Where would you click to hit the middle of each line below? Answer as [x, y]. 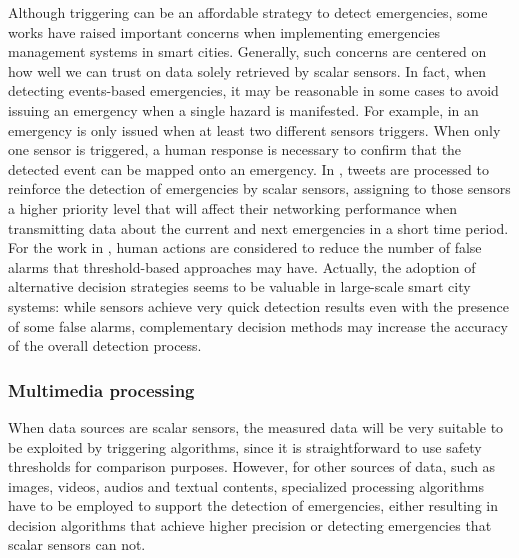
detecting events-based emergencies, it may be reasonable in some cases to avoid [253, 90]
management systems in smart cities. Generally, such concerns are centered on [247, 51]
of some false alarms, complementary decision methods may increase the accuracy [258, 325]
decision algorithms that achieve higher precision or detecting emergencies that [250, 524]
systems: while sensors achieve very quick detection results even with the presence [258, 305]
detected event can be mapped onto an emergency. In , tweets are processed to [248, 168]
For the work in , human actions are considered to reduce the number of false [245, 247]
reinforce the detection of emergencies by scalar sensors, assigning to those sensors [259, 188]
